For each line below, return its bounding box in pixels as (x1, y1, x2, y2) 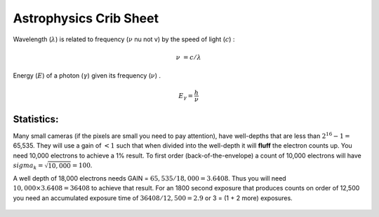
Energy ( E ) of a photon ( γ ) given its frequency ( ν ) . (13, 71, 161, 80)
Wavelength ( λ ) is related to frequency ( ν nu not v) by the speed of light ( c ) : (13, 35, 235, 43)
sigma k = (13, 162, 44, 171)
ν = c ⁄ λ (175, 53, 201, 61)
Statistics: (13, 113, 59, 125)
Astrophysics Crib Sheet (13, 10, 159, 26)
